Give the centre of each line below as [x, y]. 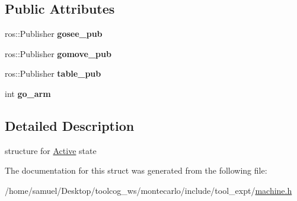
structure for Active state [51, 150]
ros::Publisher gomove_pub [58, 53]
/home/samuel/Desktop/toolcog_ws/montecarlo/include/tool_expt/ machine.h [148, 190]
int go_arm [28, 93]
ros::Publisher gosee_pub [54, 34]
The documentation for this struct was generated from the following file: [136, 170]
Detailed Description [70, 125]
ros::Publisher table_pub [53, 73]
